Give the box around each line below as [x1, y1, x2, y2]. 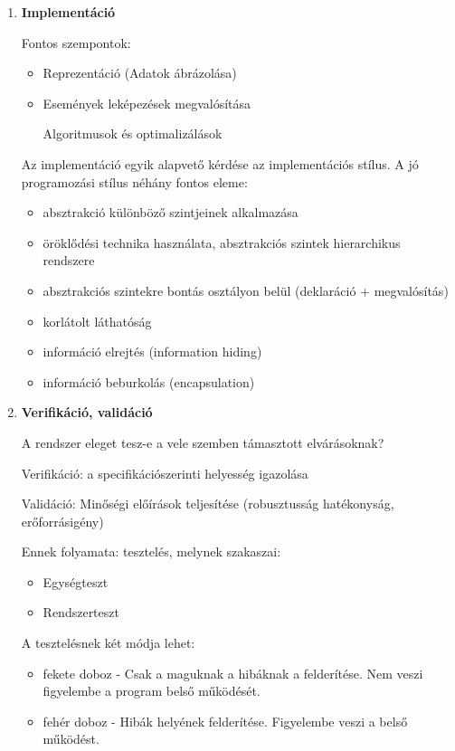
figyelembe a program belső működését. [43, 681, 261, 700]
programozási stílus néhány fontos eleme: [21, 172, 248, 191]
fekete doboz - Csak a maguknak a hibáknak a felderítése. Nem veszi [43, 663, 423, 682]
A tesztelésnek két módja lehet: [21, 633, 195, 652]
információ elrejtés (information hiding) [43, 342, 262, 361]
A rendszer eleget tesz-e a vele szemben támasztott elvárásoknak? [21, 433, 384, 452]
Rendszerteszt [43, 603, 119, 622]
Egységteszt [43, 572, 109, 591]
